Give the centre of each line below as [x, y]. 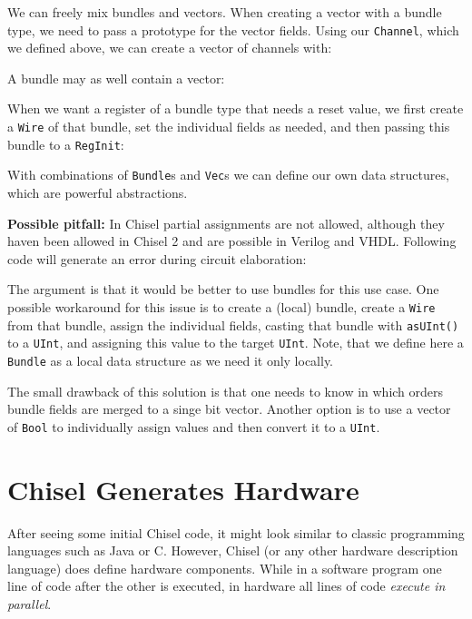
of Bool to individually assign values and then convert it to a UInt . [194, 426]
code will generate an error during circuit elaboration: [157, 258]
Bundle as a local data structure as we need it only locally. [171, 360]
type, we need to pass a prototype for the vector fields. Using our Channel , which [233, 29]
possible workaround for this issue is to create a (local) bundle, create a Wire [221, 306]
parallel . [29, 603]
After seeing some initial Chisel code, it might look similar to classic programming [236, 532]
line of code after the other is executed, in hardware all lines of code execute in [226, 586]
